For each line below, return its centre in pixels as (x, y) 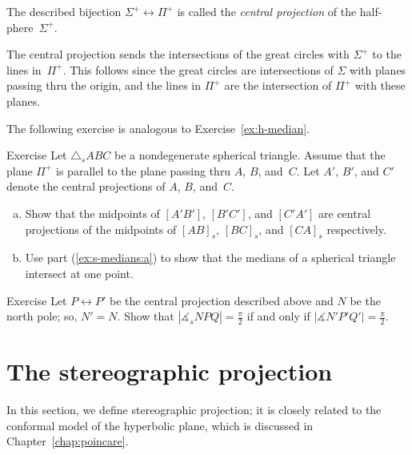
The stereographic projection (170, 371)
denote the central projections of (86, 186)
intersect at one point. (79, 273)
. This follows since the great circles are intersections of (198, 69)
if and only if (278, 316)
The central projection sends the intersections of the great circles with (178, 54)
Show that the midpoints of (92, 213)
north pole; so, (42, 316)
